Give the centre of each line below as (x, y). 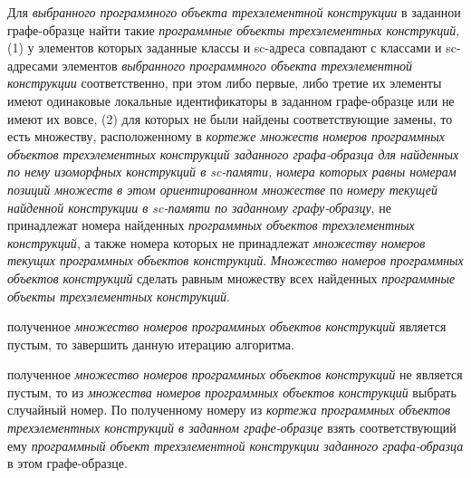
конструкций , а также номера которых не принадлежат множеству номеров (216, 242)
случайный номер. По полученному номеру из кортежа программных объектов (229, 410)
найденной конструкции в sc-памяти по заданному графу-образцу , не (199, 207)
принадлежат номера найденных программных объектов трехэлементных (211, 225)
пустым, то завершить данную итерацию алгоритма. (151, 344)
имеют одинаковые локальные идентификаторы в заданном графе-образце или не (231, 100)
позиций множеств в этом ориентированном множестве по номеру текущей (222, 189)
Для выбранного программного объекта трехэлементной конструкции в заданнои (234, 12)
